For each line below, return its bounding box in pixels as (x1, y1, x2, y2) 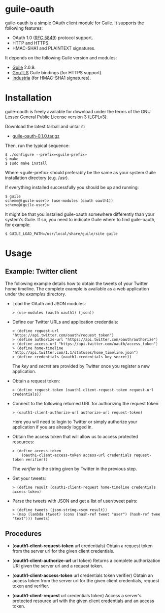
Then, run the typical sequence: (5, 142, 70, 148)
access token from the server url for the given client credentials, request (12, 577, 159, 583)
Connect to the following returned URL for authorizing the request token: (12, 400, 160, 406)
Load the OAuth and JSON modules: (12, 300, 86, 306)
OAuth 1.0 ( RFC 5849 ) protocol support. (12, 35, 94, 41)
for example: (5, 222, 31, 228)
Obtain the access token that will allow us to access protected (12, 433, 138, 439)
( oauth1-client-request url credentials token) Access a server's (12, 592, 142, 598)
